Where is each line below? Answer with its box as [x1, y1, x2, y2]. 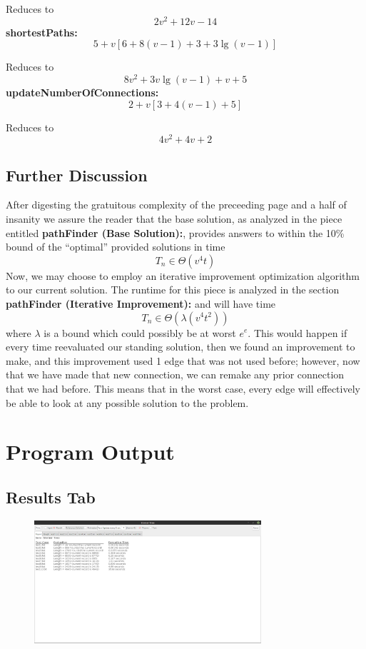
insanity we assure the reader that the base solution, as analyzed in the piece [6, 211, 342, 226]
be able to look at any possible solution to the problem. [6, 395, 249, 410]
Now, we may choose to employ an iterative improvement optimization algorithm [6, 268, 360, 283]
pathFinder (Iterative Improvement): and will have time [6, 296, 276, 311]
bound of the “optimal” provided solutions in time [6, 239, 225, 254]
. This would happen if [248, 325, 347, 340]
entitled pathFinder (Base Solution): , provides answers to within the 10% [6, 225, 345, 240]
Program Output [6, 437, 175, 466]
